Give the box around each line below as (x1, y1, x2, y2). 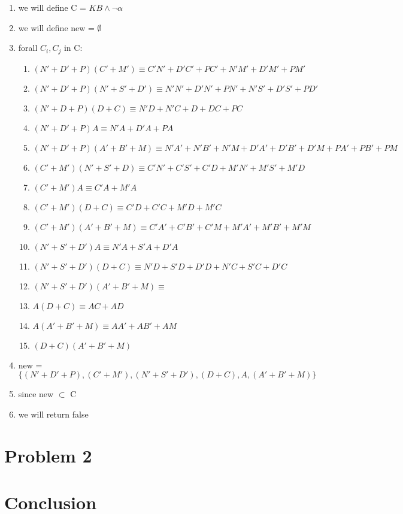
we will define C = (18, 1, 86, 13)
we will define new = (18, 21, 95, 34)
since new (18, 388, 54, 400)
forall (18, 41, 38, 54)
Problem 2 (4, 443, 92, 467)
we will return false (18, 407, 89, 420)
